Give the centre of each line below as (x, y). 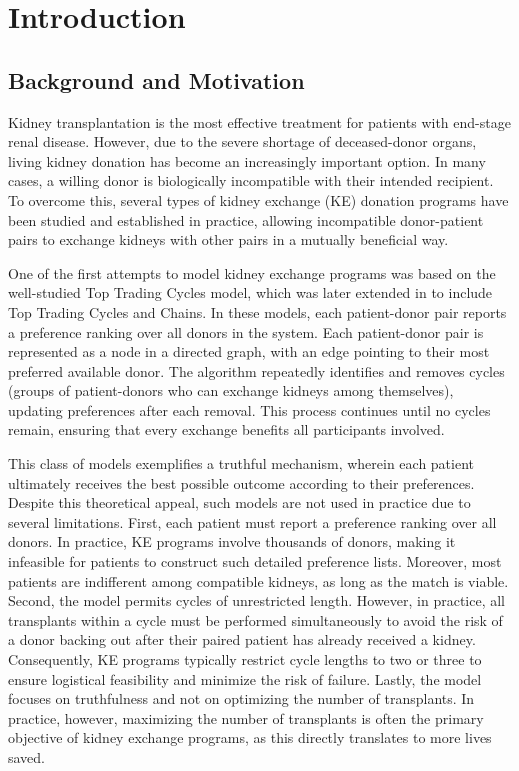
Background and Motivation (156, 79)
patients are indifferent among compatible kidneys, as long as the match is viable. (258, 580)
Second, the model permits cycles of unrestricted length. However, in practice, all (257, 600)
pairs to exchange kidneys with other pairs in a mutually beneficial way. (228, 239)
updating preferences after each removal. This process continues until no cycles (249, 409)
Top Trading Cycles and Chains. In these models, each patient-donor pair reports (257, 311)
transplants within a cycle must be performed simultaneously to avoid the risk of (255, 619)
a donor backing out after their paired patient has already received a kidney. (242, 639)
